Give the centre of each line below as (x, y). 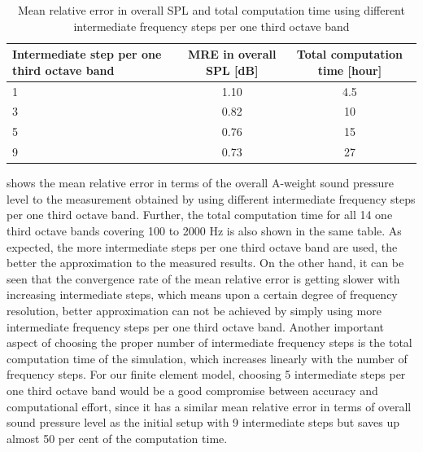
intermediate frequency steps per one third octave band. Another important (195, 326)
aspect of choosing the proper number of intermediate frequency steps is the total (209, 342)
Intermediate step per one (87, 54)
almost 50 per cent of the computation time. (117, 438)
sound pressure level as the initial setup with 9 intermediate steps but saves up (203, 422)
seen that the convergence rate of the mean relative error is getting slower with (203, 278)
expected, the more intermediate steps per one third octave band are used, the (202, 246)
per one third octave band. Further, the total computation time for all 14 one (200, 215)
